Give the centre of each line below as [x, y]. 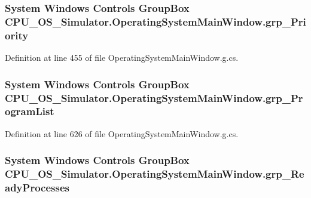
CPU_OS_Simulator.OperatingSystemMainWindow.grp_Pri [155, 21]
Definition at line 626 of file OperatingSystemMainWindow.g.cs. [122, 133]
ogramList [30, 111]
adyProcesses [37, 188]
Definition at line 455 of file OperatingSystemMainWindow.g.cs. [122, 58]
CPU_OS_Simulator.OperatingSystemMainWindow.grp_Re [155, 174]
